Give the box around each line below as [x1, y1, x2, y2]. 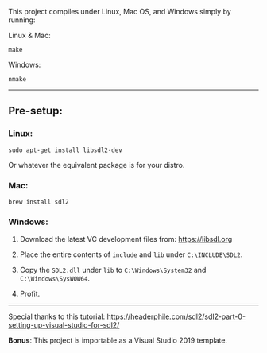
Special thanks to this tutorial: [8, 312, 106, 321]
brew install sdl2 [8, 198, 69, 206]
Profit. [19, 289, 41, 299]
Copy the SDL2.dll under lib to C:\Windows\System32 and [19, 266, 207, 275]
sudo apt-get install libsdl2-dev [8, 146, 123, 154]
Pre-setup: [8, 104, 64, 118]
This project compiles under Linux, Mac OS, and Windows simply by [8, 7, 232, 16]
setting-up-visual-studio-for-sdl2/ [8, 320, 120, 330]
